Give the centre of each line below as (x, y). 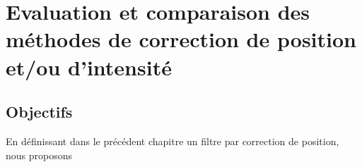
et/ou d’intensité (89, 67)
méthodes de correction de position (181, 39)
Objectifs (39, 112)
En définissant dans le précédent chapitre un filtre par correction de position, (173, 141)
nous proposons (39, 155)
